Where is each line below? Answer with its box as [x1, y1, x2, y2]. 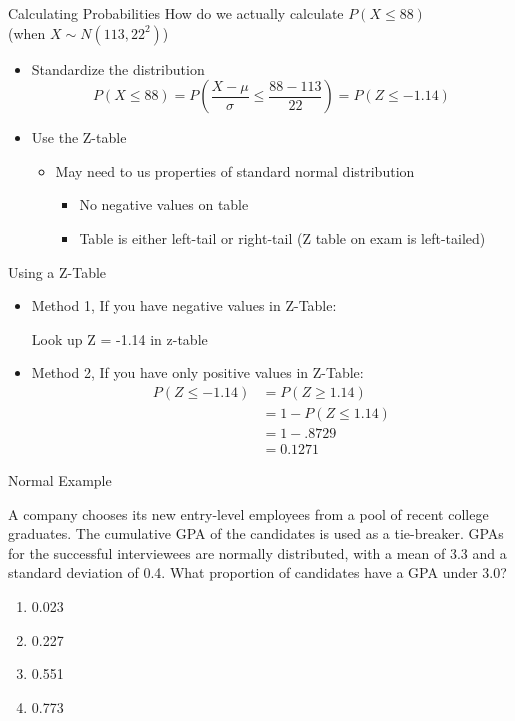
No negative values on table [79, 194, 249, 215]
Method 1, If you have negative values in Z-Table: [31, 295, 337, 316]
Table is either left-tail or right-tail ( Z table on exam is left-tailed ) [79, 227, 486, 248]
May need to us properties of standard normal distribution [55, 160, 415, 181]
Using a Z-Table [8, 261, 107, 282]
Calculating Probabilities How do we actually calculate [8, 3, 344, 23]
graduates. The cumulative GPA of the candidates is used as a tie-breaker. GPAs [8, 523, 504, 544]
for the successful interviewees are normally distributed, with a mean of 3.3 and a [8, 542, 507, 563]
